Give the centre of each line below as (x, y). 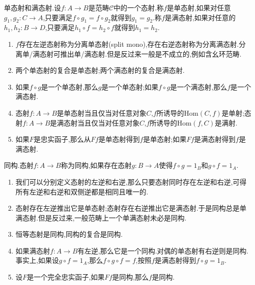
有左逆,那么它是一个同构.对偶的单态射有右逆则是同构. (163, 250)
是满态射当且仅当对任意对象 (95, 122)
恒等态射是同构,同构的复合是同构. (69, 234)
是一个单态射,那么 (70, 86)
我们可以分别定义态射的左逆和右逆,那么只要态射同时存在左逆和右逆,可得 (131, 181)
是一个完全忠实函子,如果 (66, 277)
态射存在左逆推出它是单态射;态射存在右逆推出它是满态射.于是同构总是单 (131, 208)
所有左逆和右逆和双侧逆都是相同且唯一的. (82, 191)
